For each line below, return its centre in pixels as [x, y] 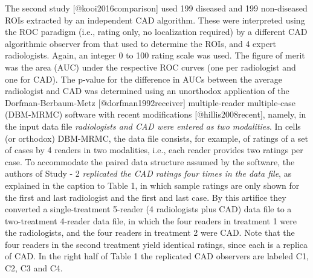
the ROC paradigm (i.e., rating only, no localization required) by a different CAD [156, 32]
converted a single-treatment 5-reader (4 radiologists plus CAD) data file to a [148, 209]
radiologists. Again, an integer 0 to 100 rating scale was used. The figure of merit [155, 55]
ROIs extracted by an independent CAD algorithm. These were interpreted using [155, 20]
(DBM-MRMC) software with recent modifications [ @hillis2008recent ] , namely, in [156, 114]
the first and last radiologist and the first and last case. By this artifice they [146, 197]
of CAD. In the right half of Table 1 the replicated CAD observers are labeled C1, [157, 256]
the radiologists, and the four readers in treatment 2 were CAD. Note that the [150, 232]
